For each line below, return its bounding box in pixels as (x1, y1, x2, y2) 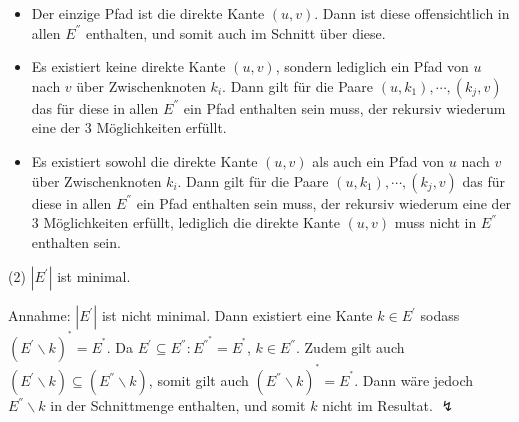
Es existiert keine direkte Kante (31, 56, 226, 77)
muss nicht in (394, 212, 477, 233)
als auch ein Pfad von (312, 150, 445, 171)
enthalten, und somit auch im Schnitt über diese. (86, 22, 386, 43)
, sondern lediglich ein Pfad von (275, 56, 469, 77)
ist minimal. (57, 266, 131, 287)
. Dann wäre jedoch (354, 370, 474, 391)
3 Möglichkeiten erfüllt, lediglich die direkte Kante (31, 212, 340, 233)
